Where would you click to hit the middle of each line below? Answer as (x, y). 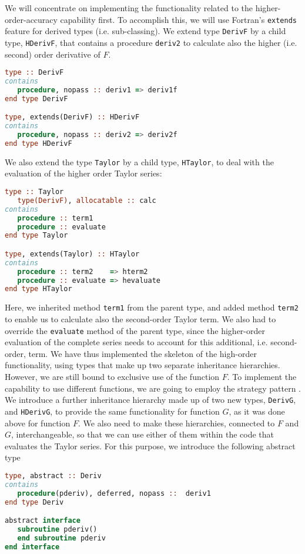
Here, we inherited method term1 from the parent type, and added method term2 (152, 307)
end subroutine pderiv (61, 538)
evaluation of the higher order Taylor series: (83, 173)
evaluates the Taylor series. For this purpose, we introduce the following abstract (150, 445)
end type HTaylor (38, 289)
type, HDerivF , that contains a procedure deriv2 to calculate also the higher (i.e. (151, 42)
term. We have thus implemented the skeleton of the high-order (143, 353)
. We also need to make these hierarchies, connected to (176, 423)
